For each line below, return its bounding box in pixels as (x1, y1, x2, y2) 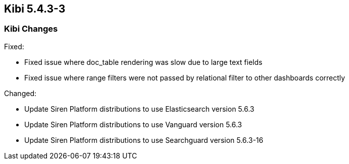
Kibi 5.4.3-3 (4, 3, 66, 15)
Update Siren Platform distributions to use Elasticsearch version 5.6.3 (24, 104, 255, 113)
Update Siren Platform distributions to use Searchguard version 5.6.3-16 (24, 135, 264, 144)
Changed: (4, 89, 36, 98)
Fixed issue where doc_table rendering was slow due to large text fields (24, 57, 263, 66)
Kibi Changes (4, 24, 58, 34)
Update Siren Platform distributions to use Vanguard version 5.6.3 (24, 120, 242, 129)
